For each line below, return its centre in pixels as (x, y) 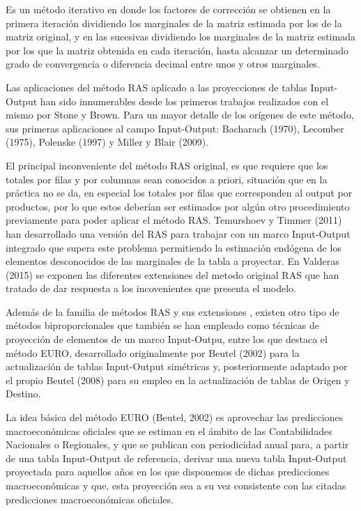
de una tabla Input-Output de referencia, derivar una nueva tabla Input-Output (176, 458)
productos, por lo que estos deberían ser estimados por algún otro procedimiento (178, 206)
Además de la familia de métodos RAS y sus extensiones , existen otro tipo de (172, 311)
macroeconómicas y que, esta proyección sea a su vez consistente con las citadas (176, 485)
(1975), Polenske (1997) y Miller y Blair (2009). (107, 142)
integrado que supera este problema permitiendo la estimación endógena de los (174, 247)
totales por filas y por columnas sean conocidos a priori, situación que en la (167, 179)
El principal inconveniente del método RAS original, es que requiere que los (167, 165)
